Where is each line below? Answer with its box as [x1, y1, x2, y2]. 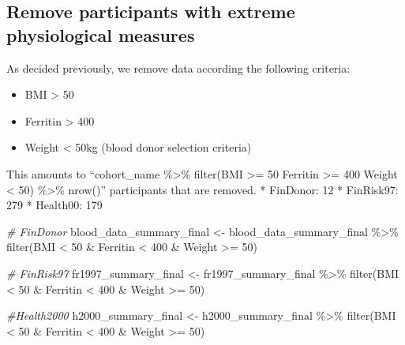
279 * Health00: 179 [6, 197, 103, 213]
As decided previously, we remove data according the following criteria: [6, 59, 351, 76]
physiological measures [6, 22, 195, 47]
